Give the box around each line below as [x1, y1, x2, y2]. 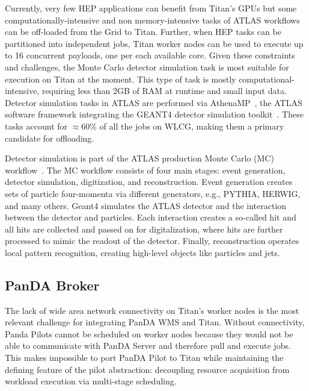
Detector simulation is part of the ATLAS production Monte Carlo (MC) [5, 152, 274, 164]
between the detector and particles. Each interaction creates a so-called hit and [5, 211, 296, 224]
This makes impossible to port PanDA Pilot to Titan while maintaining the [5, 351, 284, 364]
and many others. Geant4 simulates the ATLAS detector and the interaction [5, 199, 287, 211]
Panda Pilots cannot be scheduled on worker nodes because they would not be [5, 327, 293, 340]
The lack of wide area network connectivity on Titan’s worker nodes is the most [5, 304, 299, 316]
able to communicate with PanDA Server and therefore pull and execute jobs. [5, 339, 291, 352]
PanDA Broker [5, 275, 100, 294]
